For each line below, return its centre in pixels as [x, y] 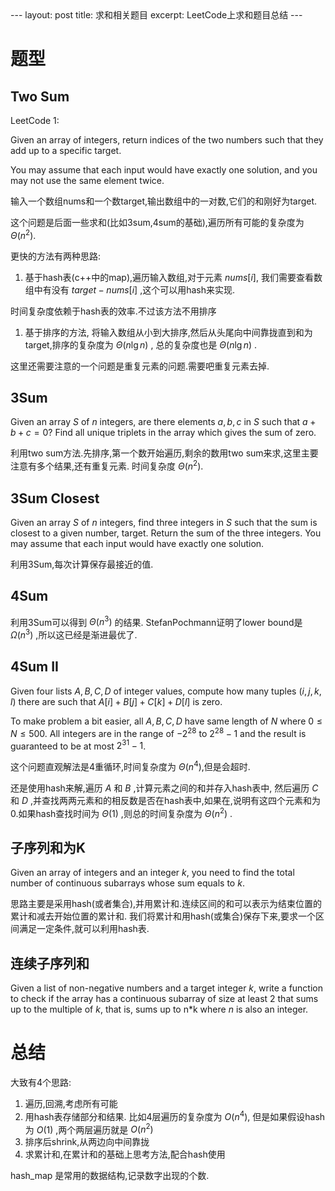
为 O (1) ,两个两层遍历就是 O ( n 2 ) [89, 1129]
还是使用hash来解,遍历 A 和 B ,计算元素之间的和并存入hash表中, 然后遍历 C [164, 788]
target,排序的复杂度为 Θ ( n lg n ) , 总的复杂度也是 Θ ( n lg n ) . [141, 344]
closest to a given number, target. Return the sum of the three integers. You [166, 533]
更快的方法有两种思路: [56, 256]
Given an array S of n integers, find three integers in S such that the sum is [164, 522]
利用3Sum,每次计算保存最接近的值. [82, 564]
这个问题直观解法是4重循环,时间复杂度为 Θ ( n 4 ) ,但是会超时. [130, 765]
